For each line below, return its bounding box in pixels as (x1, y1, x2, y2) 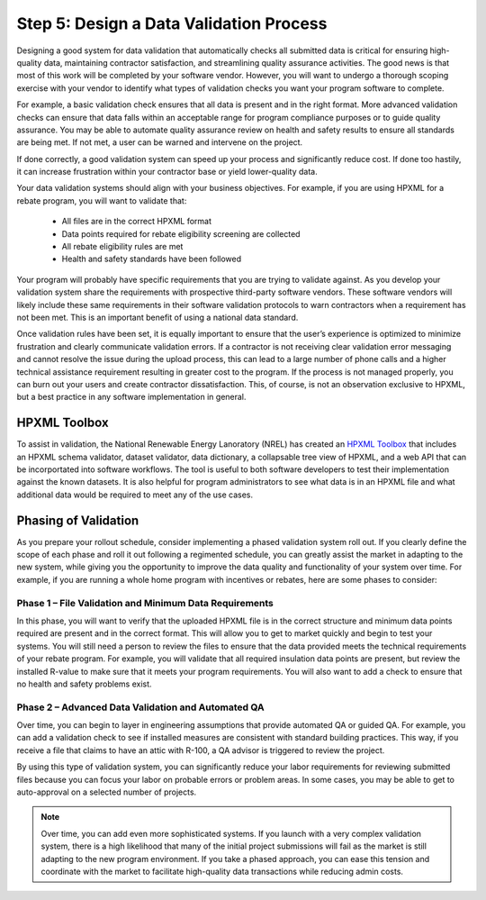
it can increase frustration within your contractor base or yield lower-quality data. (16, 167, 319, 177)
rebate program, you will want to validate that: (16, 195, 187, 206)
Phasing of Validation (16, 513, 139, 528)
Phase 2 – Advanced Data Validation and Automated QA (16, 701, 265, 714)
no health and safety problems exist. (16, 678, 152, 689)
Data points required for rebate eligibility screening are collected (61, 228, 301, 239)
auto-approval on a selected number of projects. (16, 786, 197, 797)
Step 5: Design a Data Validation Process (16, 14, 328, 33)
